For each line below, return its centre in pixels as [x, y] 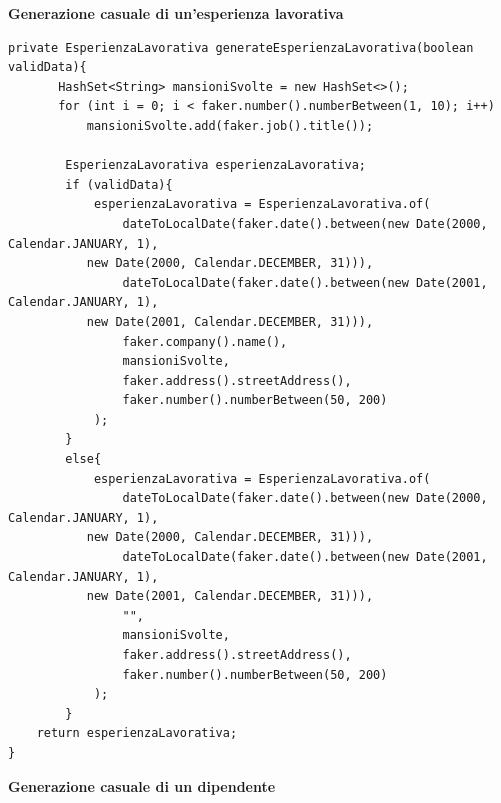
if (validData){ [119, 184]
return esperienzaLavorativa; [137, 733]
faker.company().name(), [205, 341]
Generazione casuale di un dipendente [142, 785]
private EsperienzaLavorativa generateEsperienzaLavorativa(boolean [241, 47]
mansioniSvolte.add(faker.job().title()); [230, 125]
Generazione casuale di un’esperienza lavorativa [176, 13]
